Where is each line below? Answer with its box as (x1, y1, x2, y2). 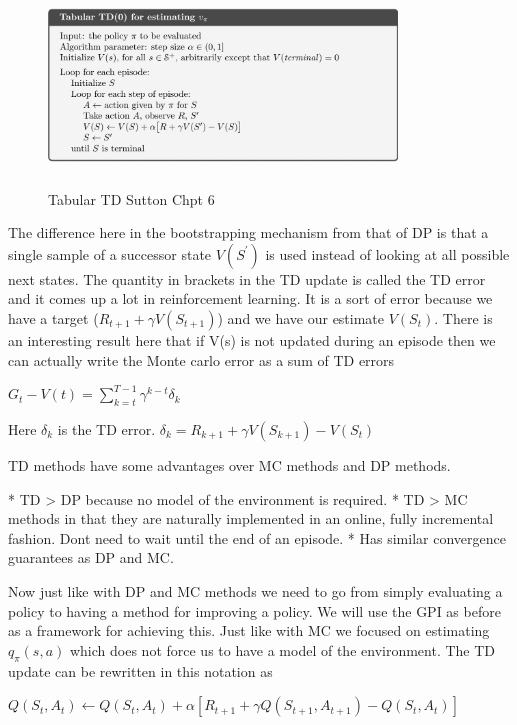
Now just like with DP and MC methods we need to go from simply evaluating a (8, 580, 503, 601)
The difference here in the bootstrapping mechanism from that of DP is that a (8, 222, 489, 243)
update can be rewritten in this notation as (8, 660, 273, 681)
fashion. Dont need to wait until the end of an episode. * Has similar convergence (8, 527, 506, 548)
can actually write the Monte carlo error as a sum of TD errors (8, 349, 395, 370)
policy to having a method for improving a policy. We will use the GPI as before (8, 600, 501, 621)
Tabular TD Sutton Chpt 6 (48, 188, 215, 209)
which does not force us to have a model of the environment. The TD (69, 639, 496, 660)
